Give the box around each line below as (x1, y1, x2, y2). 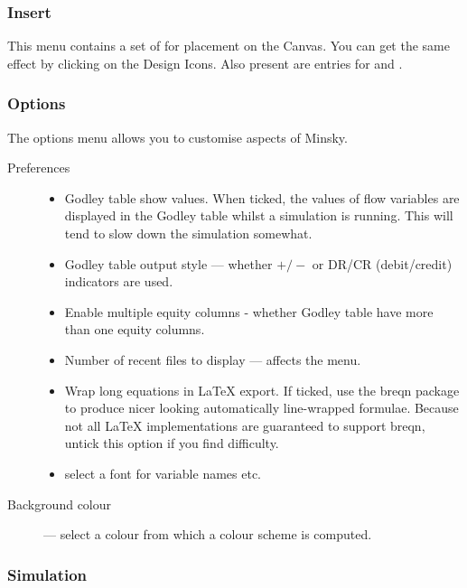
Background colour (7, 494, 112, 513)
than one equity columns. (64, 320, 205, 339)
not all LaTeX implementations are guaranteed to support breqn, (64, 415, 425, 434)
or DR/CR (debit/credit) (312, 254, 453, 273)
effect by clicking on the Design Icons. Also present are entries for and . (7, 53, 403, 72)
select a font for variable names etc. (64, 463, 261, 482)
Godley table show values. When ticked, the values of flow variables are (64, 188, 460, 207)
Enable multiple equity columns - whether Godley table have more (64, 302, 434, 321)
